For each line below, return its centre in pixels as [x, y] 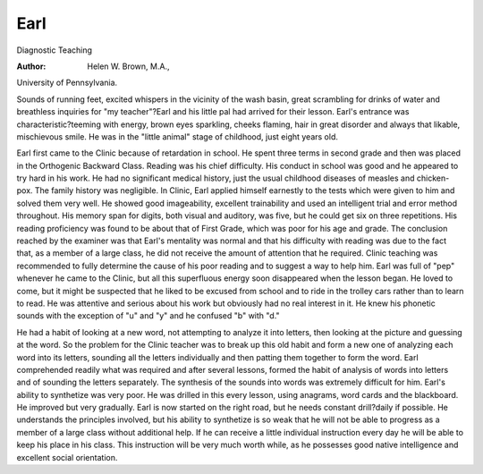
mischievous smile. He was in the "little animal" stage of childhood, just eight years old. [178, 136]
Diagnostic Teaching [55, 50]
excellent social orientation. [67, 457]
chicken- [433, 178]
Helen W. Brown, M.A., [128, 66]
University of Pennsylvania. [67, 83]
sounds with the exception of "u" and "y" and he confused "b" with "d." [148, 316]
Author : [31, 66]
